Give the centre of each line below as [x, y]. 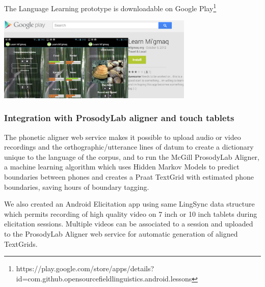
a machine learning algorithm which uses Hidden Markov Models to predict [122, 167]
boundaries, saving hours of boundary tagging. [77, 186]
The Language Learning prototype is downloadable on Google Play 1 [110, 7]
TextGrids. [21, 243]
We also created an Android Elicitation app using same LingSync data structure [129, 204]
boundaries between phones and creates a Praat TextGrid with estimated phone [129, 177]
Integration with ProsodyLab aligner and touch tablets [119, 118]
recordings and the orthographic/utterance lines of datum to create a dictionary [129, 147]
